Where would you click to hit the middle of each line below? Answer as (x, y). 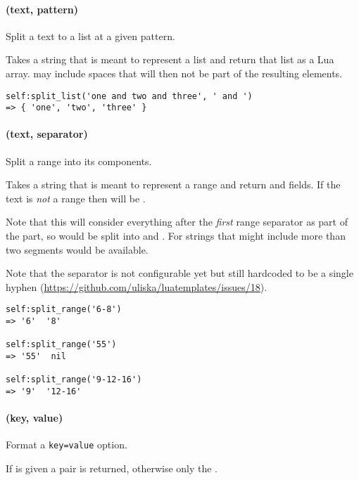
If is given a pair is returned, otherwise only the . (112, 468)
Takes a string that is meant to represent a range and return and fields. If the (173, 184)
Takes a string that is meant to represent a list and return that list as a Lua (170, 59)
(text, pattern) (42, 9)
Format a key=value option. (67, 445)
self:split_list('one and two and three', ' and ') (129, 96)
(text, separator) (47, 134)
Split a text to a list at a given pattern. (90, 35)
